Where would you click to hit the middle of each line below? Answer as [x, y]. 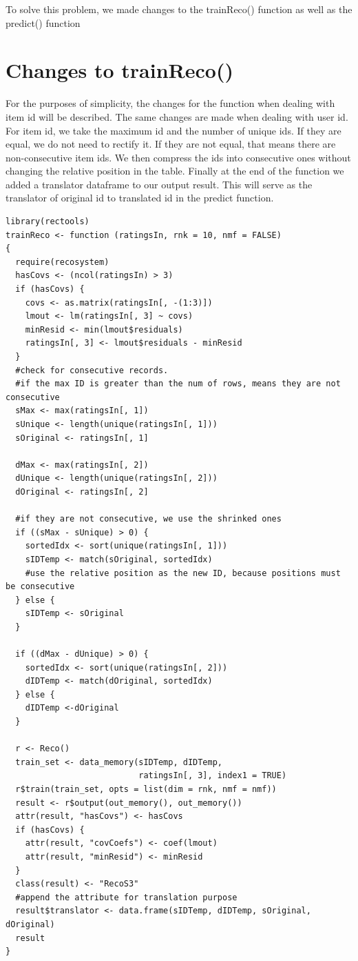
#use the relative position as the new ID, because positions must [183, 573]
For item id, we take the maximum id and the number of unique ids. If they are [173, 130]
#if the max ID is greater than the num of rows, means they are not [178, 384]
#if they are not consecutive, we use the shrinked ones [148, 519]
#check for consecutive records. [92, 370]
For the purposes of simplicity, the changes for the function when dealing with [170, 103]
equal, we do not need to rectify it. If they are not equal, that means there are [171, 144]
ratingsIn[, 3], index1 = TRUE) [213, 776]
